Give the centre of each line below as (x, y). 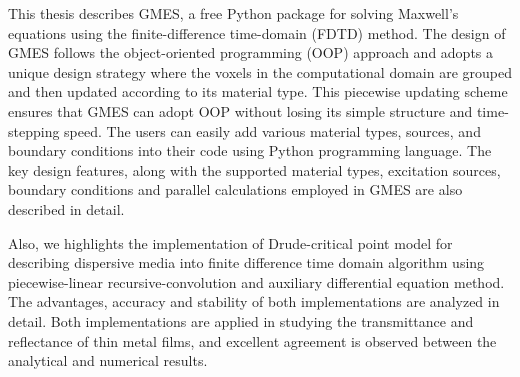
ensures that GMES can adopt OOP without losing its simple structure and (240, 110)
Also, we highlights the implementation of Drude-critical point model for (230, 242)
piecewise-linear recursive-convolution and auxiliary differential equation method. (256, 281)
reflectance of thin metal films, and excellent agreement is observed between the (252, 340)
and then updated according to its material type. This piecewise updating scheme (258, 91)
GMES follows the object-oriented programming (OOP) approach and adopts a (251, 52)
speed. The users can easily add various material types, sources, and (272, 130)
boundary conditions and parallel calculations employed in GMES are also (235, 189)
